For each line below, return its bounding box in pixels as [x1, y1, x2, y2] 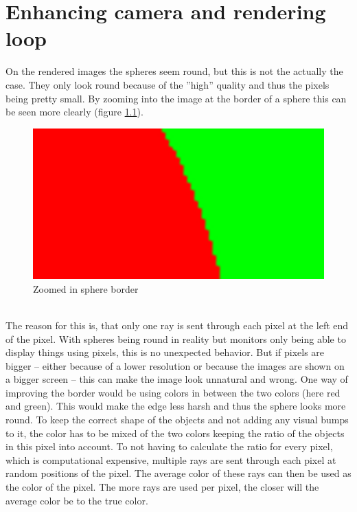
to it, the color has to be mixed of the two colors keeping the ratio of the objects [5, 425, 345, 440]
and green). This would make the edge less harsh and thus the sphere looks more [5, 399, 346, 413]
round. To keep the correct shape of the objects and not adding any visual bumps [5, 412, 349, 427]
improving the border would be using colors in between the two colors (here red [5, 385, 341, 399]
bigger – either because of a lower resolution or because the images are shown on [5, 358, 345, 372]
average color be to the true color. [5, 493, 148, 507]
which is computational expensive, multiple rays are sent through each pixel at [5, 452, 336, 467]
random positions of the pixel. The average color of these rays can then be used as [5, 466, 352, 480]
